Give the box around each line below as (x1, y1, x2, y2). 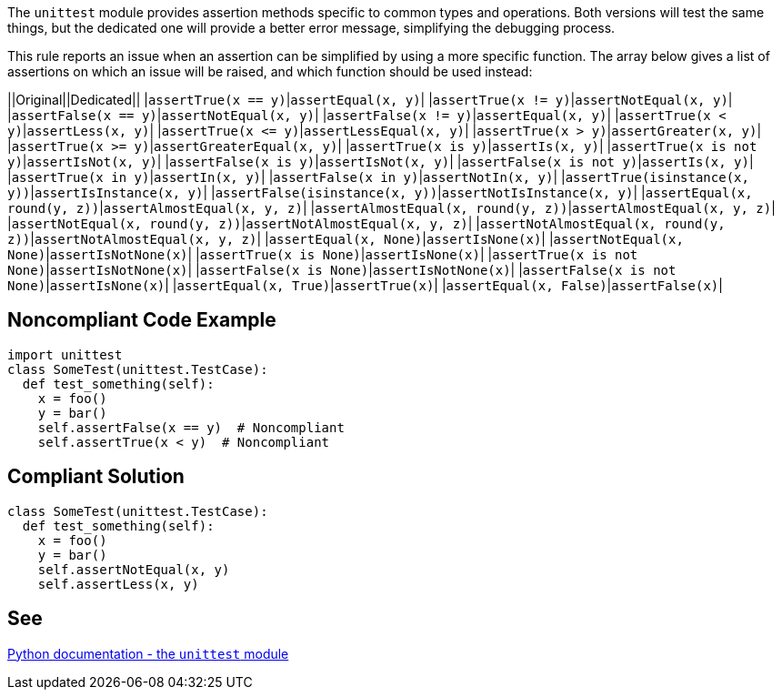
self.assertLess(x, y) (37, 576, 199, 591)
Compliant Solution (7, 465, 185, 489)
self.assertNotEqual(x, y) (37, 561, 230, 577)
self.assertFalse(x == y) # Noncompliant (37, 419, 345, 435)
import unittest (7, 347, 123, 362)
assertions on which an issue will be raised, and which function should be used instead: (7, 64, 533, 79)
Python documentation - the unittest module (7, 645, 289, 662)
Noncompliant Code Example (7, 308, 276, 332)
